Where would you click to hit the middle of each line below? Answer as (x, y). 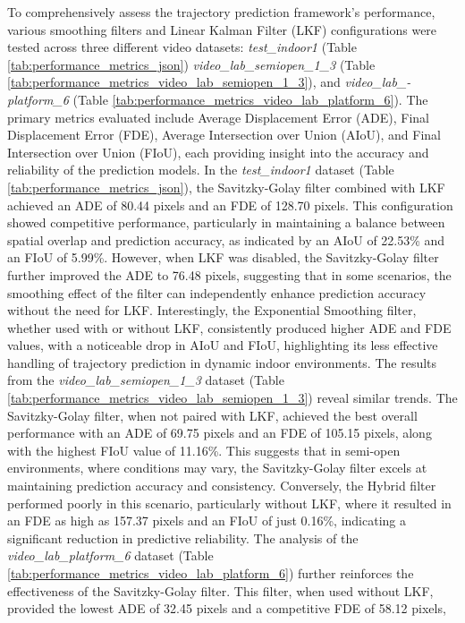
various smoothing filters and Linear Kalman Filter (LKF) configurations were (222, 29)
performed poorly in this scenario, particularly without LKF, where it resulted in (229, 503)
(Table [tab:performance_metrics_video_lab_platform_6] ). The (250, 99)
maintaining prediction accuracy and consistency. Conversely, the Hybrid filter (222, 486)
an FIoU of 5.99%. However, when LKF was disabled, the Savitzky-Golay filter (223, 257)
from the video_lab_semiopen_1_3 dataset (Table (146, 380)
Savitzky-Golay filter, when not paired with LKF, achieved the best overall (212, 415)
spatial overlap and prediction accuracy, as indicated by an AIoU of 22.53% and (226, 239)
